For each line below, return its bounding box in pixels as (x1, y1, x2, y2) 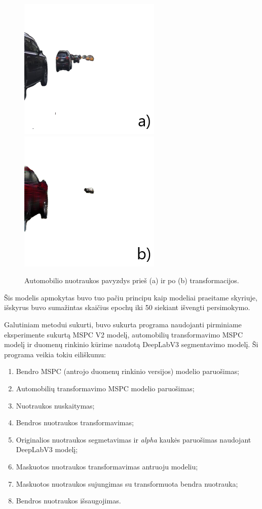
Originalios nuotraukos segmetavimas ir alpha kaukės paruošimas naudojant (16, 434, 251, 445)
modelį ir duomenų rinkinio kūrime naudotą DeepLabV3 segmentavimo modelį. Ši (4, 339, 258, 350)
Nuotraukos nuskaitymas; (16, 400, 95, 411)
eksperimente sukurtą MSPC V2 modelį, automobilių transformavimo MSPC (4, 329, 243, 340)
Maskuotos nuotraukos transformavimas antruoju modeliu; (16, 461, 198, 471)
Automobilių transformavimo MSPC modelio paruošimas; (16, 383, 195, 393)
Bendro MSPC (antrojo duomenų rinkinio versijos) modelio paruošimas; (16, 366, 239, 377)
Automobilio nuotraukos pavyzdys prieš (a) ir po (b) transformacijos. (24, 275, 239, 286)
